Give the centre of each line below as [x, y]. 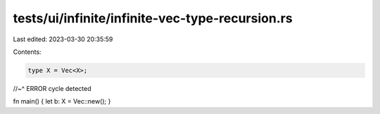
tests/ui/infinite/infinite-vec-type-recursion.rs [153, 18]
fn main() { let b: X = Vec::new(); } [62, 101]
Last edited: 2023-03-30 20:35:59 [63, 39]
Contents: [27, 52]
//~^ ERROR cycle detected [52, 88]
